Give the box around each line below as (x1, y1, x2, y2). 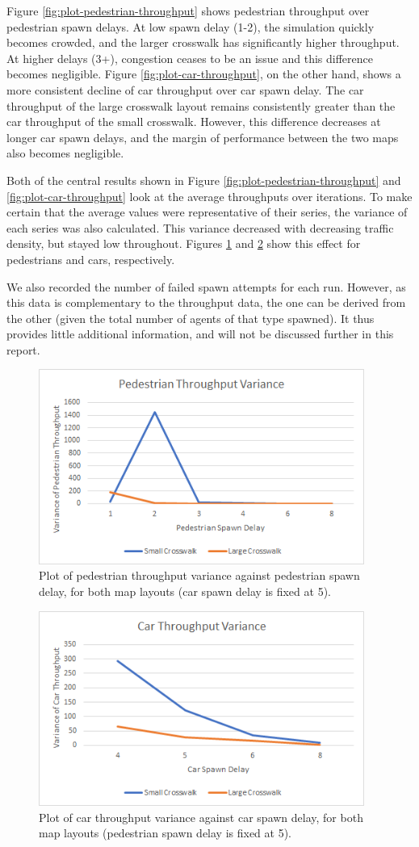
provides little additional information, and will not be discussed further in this (6, 325, 394, 342)
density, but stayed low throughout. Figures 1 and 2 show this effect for (6, 235, 361, 252)
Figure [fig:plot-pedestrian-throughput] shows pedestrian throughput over (6, 2, 370, 19)
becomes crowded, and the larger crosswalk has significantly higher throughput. (6, 34, 400, 51)
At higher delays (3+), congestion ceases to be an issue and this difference (6, 49, 374, 66)
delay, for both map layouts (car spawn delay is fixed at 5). (39, 583, 331, 600)
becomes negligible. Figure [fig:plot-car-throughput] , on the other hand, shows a (6, 65, 401, 82)
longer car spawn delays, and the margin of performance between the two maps (6, 128, 399, 145)
